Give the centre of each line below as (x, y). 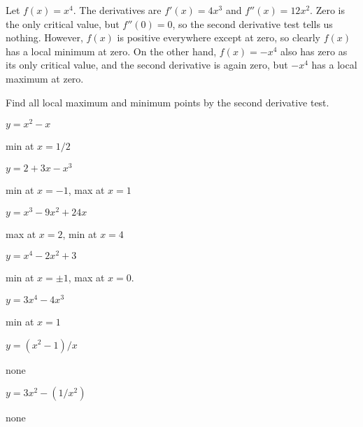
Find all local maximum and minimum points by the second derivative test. (168, 102)
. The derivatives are (117, 10)
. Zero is (327, 10)
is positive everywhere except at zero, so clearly (219, 37)
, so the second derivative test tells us (252, 23)
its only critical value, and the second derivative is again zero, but (147, 65)
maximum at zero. (45, 78)
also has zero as (314, 51)
